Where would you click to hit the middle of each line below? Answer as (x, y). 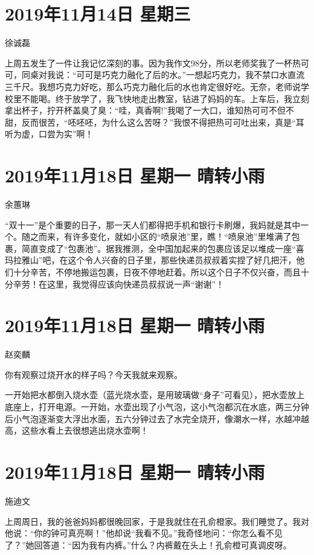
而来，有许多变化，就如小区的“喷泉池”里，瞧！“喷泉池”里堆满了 (165, 236)
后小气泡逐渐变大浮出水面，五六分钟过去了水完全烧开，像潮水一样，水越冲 (153, 418)
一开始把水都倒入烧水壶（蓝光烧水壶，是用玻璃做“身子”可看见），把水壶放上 (155, 395)
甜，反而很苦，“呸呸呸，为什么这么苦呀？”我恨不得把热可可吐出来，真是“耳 (155, 122)
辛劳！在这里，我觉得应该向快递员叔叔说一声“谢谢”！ (119, 284)
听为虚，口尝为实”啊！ (49, 134)
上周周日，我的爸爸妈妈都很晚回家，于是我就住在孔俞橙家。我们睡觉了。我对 (157, 521)
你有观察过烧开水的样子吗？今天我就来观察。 (94, 374)
